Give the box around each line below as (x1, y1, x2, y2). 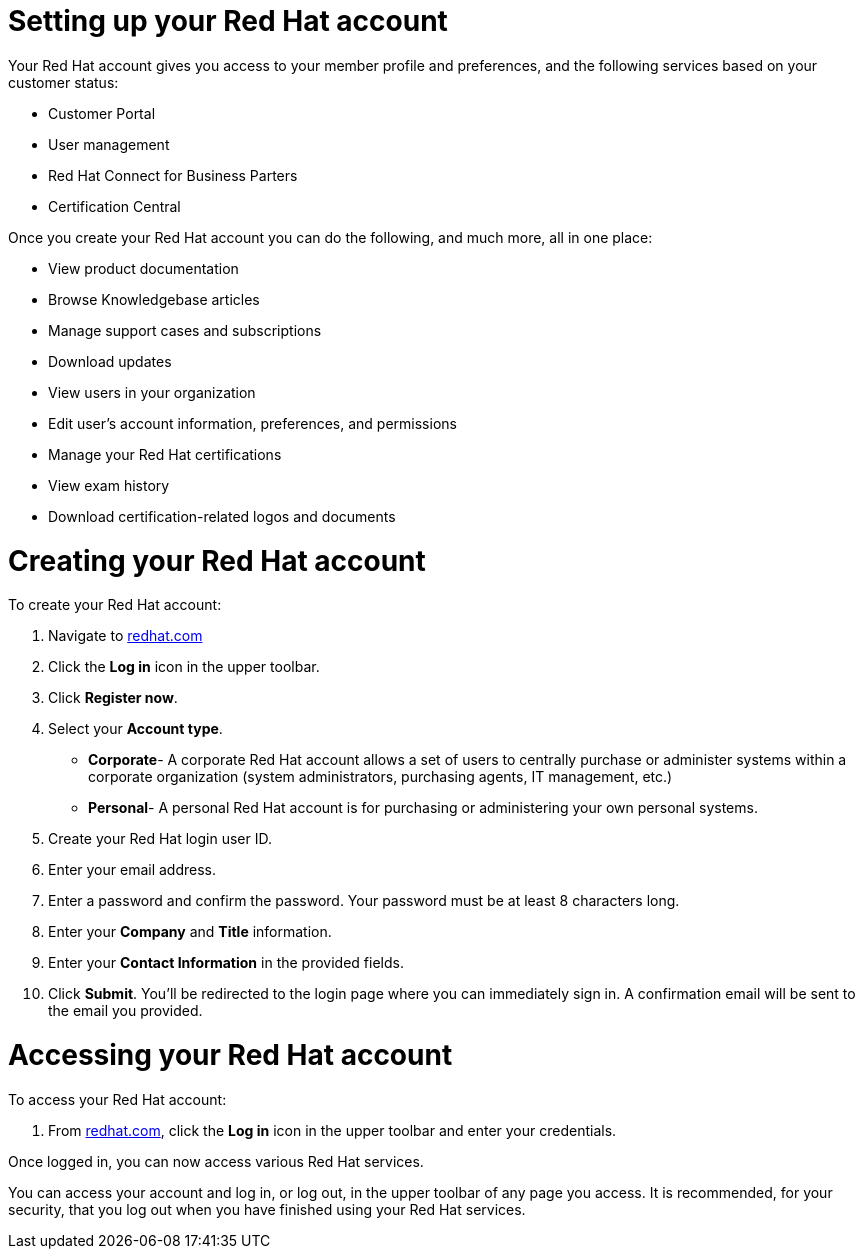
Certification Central (48, 197, 181, 215)
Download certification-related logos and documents (48, 507, 396, 525)
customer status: (8, 73, 119, 91)
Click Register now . (48, 689, 178, 707)
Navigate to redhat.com (48, 627, 203, 645)
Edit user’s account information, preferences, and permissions (48, 414, 457, 432)
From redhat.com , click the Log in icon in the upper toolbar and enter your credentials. (48, 1121, 617, 1139)
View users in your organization (48, 383, 256, 401)
